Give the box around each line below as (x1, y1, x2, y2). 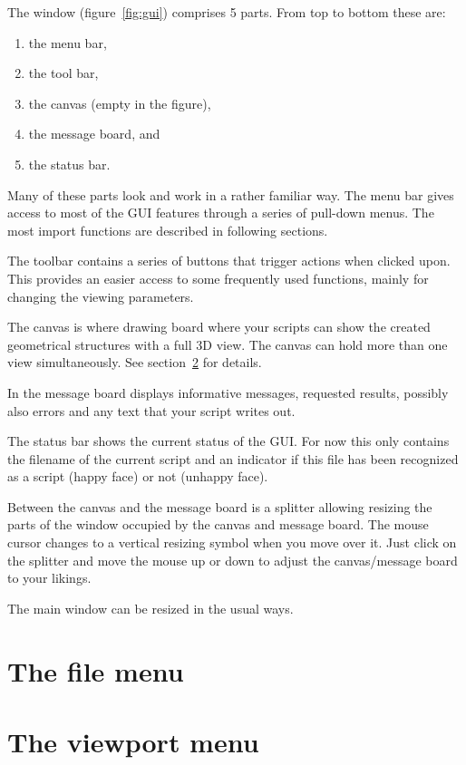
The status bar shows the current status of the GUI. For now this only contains (7, 431, 450, 450)
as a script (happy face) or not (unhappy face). (7, 467, 268, 486)
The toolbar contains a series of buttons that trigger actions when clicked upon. (7, 251, 451, 270)
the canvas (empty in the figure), (28, 93, 211, 112)
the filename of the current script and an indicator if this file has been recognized (7, 449, 459, 468)
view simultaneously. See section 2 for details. (7, 353, 262, 372)
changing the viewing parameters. (7, 286, 194, 305)
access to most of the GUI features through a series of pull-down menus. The (7, 203, 434, 222)
